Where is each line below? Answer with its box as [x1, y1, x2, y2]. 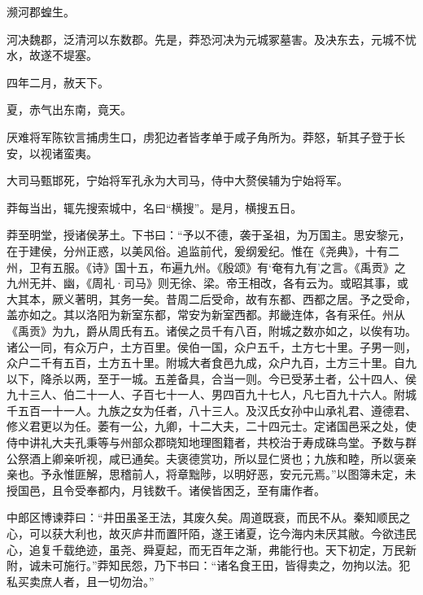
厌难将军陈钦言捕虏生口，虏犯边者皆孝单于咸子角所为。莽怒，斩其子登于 [7, 128, 394, 145]
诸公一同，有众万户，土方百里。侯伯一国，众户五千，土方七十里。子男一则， [7, 338, 416, 355]
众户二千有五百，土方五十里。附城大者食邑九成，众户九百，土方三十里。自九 [7, 354, 416, 371]
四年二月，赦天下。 [7, 73, 109, 90]
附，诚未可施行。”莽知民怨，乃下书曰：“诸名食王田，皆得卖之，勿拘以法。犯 [7, 557, 411, 574]
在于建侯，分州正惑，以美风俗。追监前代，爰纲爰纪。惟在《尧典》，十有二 [7, 242, 399, 259]
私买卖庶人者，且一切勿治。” [7, 572, 155, 589]
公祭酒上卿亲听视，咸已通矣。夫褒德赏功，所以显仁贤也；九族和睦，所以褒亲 [7, 449, 416, 466]
